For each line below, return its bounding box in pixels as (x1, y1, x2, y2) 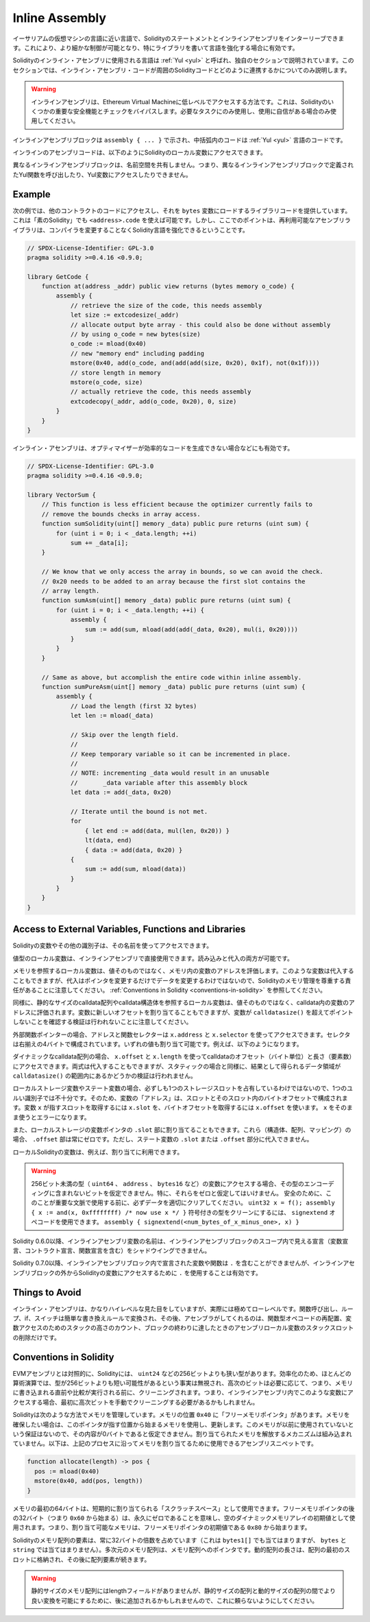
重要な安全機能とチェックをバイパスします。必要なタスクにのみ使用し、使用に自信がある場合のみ (55, 107, 331, 115)
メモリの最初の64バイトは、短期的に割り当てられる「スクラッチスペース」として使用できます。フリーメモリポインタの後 (12, 1504, 355, 1512)
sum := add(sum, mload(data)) (84, 865, 186, 873)
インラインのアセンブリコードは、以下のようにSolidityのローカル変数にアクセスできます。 (12, 148, 267, 157)
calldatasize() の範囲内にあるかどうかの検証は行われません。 (12, 1072, 197, 1080)
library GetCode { (27, 273, 89, 280)
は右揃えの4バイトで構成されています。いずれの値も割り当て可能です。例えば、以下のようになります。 (12, 1039, 303, 1048)
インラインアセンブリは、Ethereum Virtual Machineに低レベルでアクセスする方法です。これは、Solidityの (31, 97, 328, 106)
